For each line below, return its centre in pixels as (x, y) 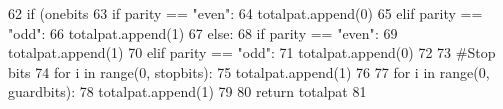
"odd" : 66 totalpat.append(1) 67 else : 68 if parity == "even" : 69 (203, 32)
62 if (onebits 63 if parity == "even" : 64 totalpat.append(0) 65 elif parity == (245, 13)
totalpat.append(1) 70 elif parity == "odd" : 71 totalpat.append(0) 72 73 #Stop (252, 52)
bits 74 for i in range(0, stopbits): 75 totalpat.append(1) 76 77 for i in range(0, (249, 71)
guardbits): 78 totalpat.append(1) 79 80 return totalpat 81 (187, 91)
